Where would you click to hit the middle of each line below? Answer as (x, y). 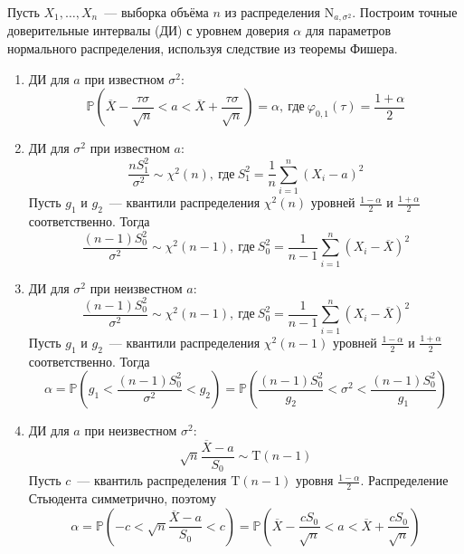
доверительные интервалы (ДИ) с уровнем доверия (148, 30)
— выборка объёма (156, 12)
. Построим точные (405, 12)
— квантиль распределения (152, 480)
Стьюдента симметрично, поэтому (122, 498)
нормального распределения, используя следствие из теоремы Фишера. (203, 48)
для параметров (348, 30)
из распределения (273, 12)
